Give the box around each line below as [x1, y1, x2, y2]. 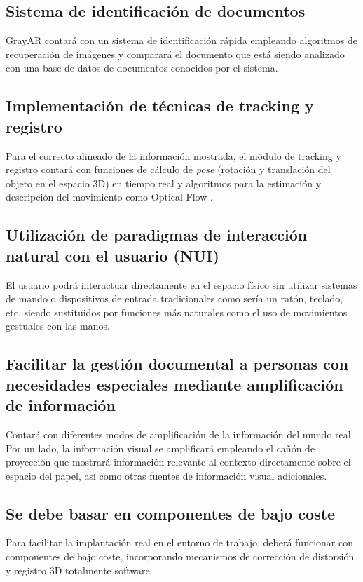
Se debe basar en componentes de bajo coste [6, 502, 336, 524]
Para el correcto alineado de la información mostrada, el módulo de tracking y [6, 148, 341, 163]
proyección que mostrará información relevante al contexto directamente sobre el [6, 454, 351, 469]
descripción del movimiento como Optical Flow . [6, 189, 213, 204]
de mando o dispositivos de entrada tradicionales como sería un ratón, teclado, [6, 291, 343, 306]
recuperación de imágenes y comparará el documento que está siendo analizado [6, 46, 345, 61]
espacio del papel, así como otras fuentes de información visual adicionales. [6, 468, 327, 482]
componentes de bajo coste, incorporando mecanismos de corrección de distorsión [6, 549, 355, 564]
